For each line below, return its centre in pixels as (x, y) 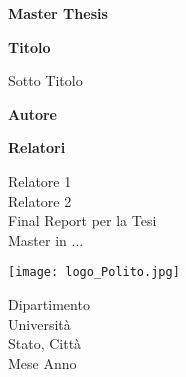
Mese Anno (42, 362)
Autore (32, 113)
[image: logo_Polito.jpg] (94, 272)
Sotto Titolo (45, 80)
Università (39, 323)
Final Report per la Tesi (82, 220)
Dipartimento (49, 304)
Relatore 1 (40, 180)
